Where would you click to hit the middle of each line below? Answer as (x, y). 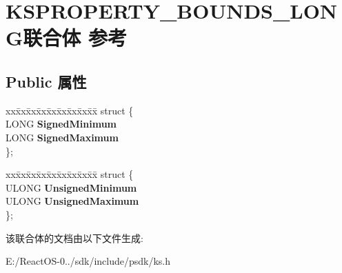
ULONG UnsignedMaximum (72, 201)
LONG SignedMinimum (61, 124)
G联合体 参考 (67, 38)
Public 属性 (46, 81)
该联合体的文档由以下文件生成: (74, 237)
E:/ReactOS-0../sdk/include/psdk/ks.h (88, 261)
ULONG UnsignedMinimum (71, 187)
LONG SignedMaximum (62, 137)
